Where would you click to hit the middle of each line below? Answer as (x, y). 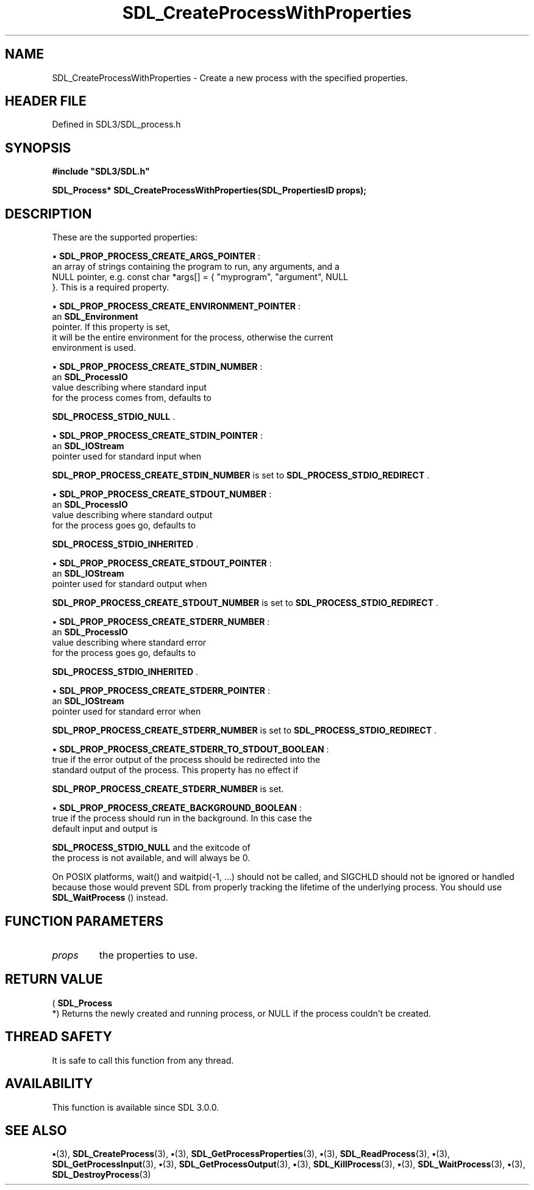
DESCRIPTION (48, 214)
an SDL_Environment (95, 317)
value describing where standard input (129, 388)
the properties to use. (148, 955)
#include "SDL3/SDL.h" (101, 171)
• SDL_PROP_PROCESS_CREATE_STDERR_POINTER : (161, 691)
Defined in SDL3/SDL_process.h (116, 124)
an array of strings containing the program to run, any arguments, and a (196, 267)
